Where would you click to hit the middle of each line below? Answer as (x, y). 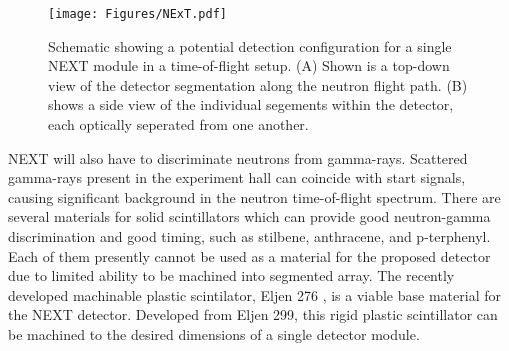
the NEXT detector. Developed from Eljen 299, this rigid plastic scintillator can (253, 314)
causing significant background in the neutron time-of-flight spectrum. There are (254, 196)
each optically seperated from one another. (178, 124)
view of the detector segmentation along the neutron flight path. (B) (258, 84)
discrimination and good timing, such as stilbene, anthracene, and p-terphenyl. (249, 236)
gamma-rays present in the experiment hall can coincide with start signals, (237, 177)
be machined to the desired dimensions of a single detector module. (214, 333)
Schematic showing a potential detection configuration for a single (250, 45)
